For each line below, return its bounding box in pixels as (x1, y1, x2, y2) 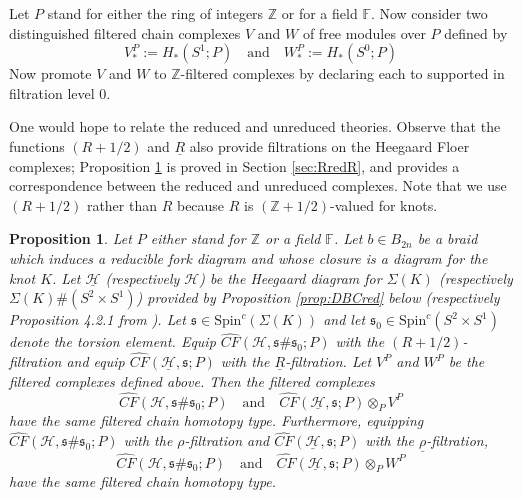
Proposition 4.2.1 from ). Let (9, 309, 186, 330)
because (176, 194, 225, 215)
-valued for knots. (330, 194, 438, 215)
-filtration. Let (285, 351, 372, 372)
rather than (86, 194, 157, 215)
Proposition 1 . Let (9, 228, 132, 249)
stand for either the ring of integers (47, 3, 264, 23)
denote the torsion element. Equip (9, 331, 216, 352)
